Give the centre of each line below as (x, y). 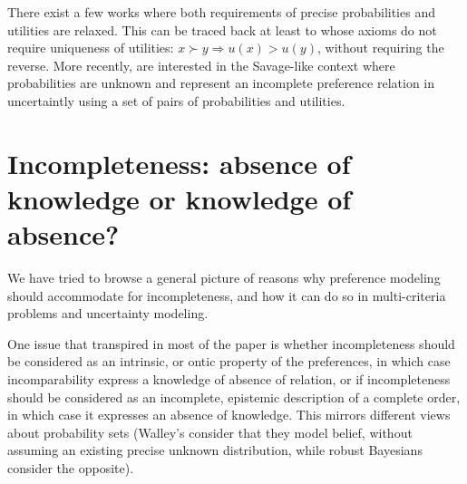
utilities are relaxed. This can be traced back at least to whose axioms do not (222, 29)
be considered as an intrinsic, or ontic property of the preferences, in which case (229, 361)
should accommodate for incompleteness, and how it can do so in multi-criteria (227, 295)
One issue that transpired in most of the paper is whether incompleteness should (231, 343)
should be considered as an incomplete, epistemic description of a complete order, (234, 397)
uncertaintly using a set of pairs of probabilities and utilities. (176, 100)
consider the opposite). (71, 468)
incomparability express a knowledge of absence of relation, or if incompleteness (229, 379)
